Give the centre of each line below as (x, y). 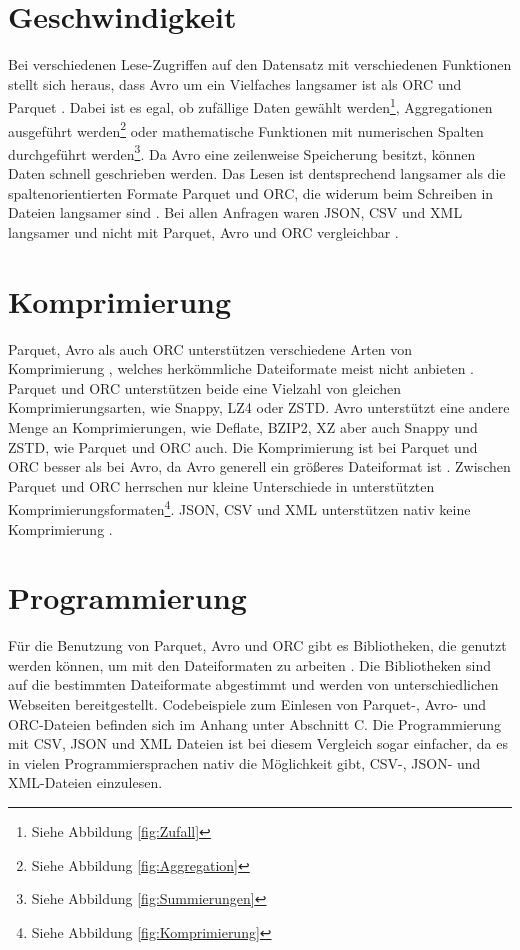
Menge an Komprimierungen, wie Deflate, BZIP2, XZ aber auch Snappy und (243, 426)
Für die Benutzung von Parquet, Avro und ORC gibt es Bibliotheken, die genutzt (257, 645)
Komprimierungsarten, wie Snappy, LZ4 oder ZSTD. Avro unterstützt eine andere (259, 407)
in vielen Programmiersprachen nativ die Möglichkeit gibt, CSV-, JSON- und (244, 762)
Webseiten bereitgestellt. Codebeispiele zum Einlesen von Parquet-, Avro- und (247, 704)
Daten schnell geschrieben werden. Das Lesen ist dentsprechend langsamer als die (257, 173)
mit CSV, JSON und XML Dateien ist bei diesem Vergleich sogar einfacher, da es (258, 743)
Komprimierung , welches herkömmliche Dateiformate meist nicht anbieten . (241, 368)
